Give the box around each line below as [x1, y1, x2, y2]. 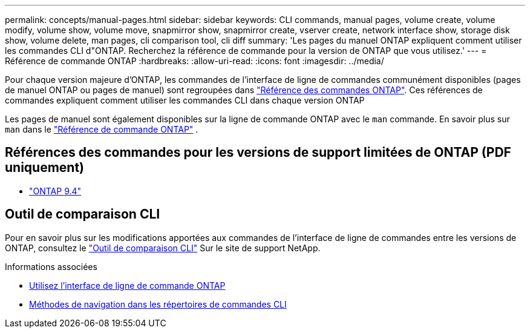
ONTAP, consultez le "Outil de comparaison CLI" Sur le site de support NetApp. [5, 242, 321, 253]
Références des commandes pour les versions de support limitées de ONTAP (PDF [5, 145, 511, 160]
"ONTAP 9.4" [29, 185, 82, 196]
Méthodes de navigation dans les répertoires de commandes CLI [29, 298, 287, 309]
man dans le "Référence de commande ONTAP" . [5, 124, 198, 134]
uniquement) [5, 160, 85, 176]
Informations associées [5, 261, 97, 272]
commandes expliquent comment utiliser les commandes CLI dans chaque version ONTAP [5, 95, 365, 105]
